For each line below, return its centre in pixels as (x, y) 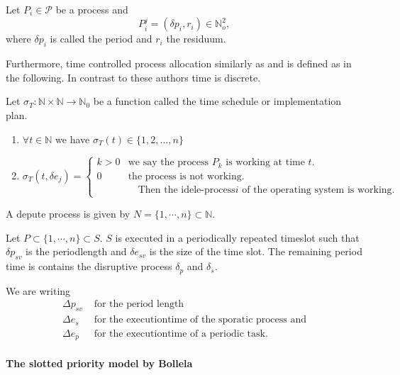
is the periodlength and (76, 251)
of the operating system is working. (318, 190)
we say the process (168, 163)
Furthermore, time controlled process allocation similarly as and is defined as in (179, 63)
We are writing (38, 290)
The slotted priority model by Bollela (99, 363)
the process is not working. (186, 176)
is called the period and (101, 39)
